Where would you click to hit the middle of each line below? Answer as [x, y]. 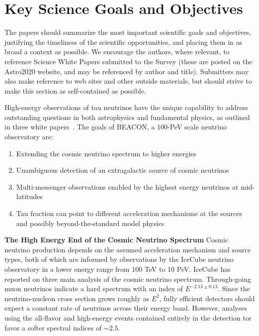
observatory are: [29, 137]
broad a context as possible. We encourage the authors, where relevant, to [117, 52]
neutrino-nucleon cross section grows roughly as [77, 298]
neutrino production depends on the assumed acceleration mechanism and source [128, 249]
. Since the [234, 288]
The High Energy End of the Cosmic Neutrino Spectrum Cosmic [117, 240]
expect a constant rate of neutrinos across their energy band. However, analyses [126, 308]
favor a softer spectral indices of [53, 327]
